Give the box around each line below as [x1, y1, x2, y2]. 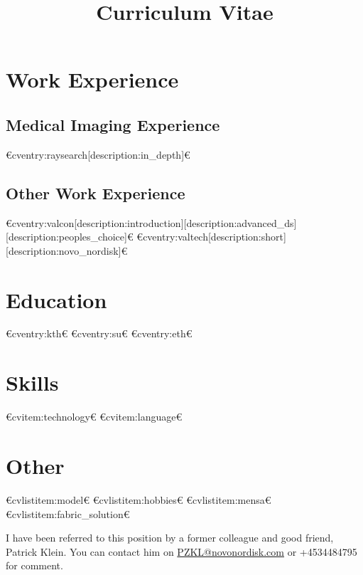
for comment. [6, 558, 63, 573]
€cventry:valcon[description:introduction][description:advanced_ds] [6, 215, 297, 230]
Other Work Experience [6, 181, 185, 204]
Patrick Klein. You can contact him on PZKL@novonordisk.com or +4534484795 [6, 544, 357, 559]
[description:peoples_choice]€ [6, 229, 134, 244]
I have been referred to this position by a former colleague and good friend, [6, 530, 334, 545]
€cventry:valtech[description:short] [136, 229, 286, 244]
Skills [6, 368, 59, 397]
